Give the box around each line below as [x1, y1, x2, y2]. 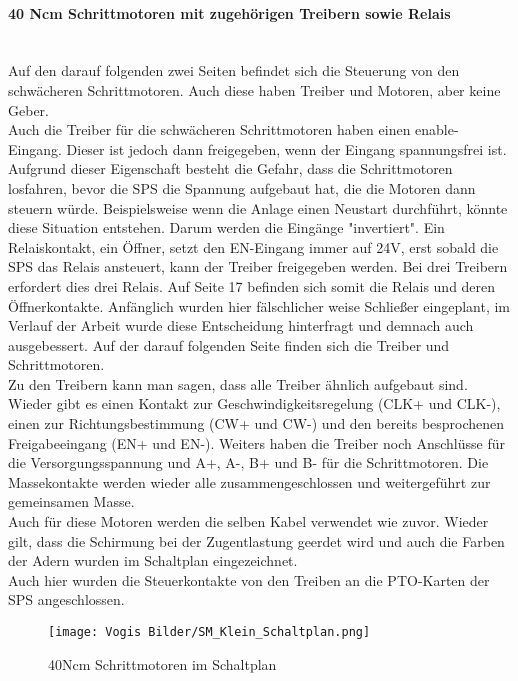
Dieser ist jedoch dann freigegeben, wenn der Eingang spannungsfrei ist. [66, 138, 507, 159]
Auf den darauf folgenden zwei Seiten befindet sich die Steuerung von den [8, 60, 460, 81]
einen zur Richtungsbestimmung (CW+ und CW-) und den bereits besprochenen [8, 413, 505, 434]
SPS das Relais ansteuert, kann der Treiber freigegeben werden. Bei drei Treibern [8, 256, 508, 277]
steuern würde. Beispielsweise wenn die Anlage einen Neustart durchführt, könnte [8, 197, 508, 218]
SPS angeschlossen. [8, 589, 125, 610]
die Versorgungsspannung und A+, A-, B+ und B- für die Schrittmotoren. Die [8, 452, 489, 473]
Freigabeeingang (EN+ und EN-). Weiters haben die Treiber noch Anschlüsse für [8, 432, 505, 453]
